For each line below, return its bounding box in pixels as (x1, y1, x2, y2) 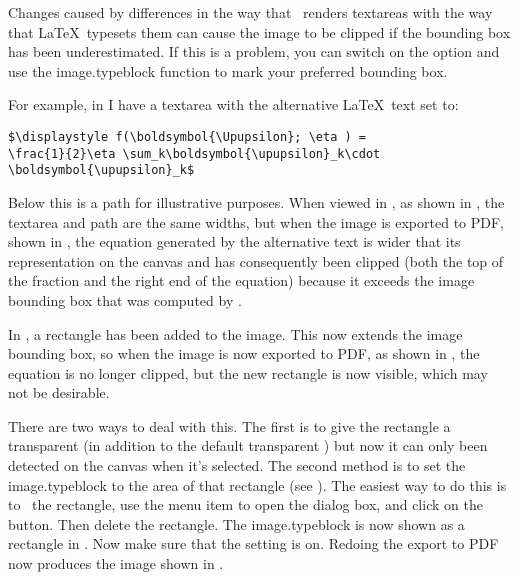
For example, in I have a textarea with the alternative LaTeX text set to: (8, 94, 459, 115)
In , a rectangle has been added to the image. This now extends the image (8, 323, 463, 344)
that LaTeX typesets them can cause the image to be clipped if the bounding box (8, 21, 511, 42)
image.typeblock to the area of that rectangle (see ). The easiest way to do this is (8, 474, 507, 495)
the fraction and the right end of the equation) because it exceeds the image (8, 270, 475, 291)
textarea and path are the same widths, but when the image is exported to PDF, (8, 211, 505, 232)
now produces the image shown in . (8, 553, 224, 574)
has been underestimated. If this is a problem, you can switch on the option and (8, 41, 500, 62)
